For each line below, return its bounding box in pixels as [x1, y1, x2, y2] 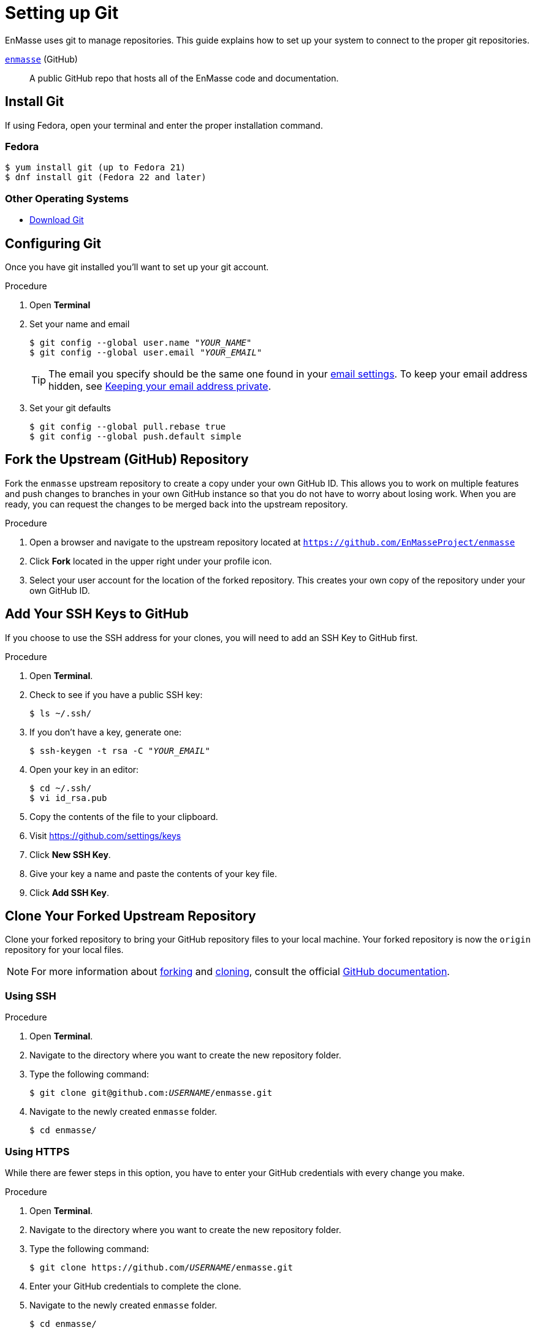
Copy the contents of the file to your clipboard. [29, 811, 218, 822]
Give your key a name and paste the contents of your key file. [29, 868, 277, 879]
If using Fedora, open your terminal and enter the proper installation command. [5, 120, 323, 131]
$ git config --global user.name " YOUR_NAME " [29, 337, 252, 347]
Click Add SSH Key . [29, 887, 109, 898]
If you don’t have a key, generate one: [29, 726, 182, 737]
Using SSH [5, 989, 56, 1002]
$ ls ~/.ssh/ [29, 708, 92, 718]
